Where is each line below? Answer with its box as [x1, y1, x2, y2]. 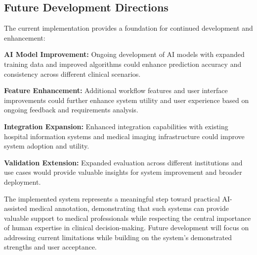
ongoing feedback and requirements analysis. [4, 104, 138, 115]
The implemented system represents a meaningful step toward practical [4, 193, 220, 204]
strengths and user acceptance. [4, 242, 97, 252]
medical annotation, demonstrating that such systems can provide [29, 203, 229, 213]
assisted [4, 203, 27, 213]
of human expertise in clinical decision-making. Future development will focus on [4, 222, 249, 233]
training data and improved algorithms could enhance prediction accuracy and [4, 58, 242, 69]
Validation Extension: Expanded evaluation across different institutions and [4, 157, 243, 167]
